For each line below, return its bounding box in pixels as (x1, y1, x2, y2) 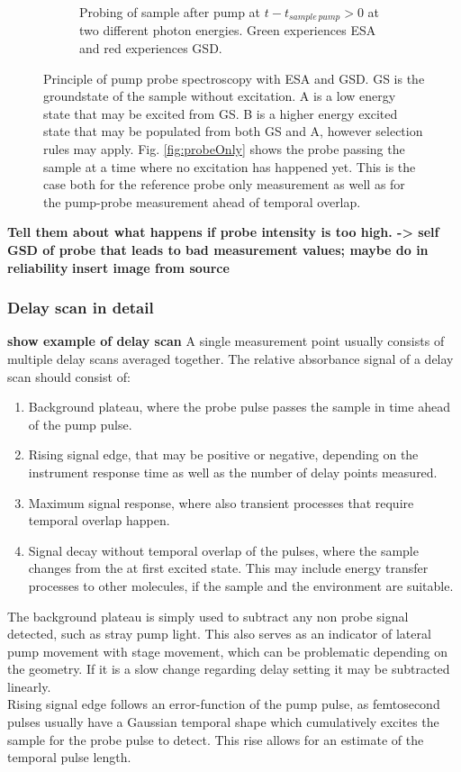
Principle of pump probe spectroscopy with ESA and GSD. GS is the (43, 68, 425, 87)
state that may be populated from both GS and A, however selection (43, 122, 423, 141)
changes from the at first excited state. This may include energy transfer (28, 559, 429, 577)
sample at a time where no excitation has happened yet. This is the (43, 157, 416, 176)
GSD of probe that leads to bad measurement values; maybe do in (7, 240, 429, 259)
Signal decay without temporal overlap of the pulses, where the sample (28, 540, 419, 559)
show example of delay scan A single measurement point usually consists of (7, 332, 445, 350)
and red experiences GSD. (79, 39, 222, 58)
